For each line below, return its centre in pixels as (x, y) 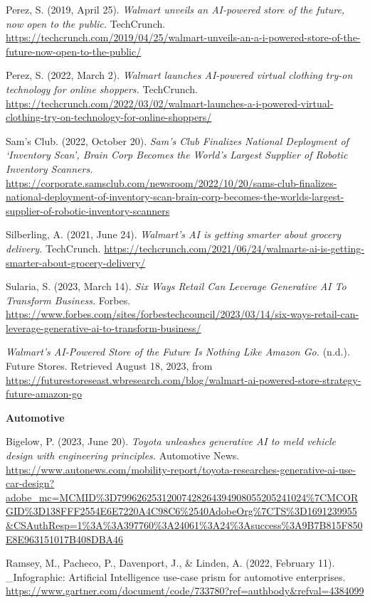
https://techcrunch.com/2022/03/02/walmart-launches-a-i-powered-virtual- (170, 103)
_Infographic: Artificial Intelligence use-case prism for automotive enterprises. (176, 576)
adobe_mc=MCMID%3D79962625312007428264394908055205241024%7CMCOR (182, 497)
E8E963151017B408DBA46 (65, 539)
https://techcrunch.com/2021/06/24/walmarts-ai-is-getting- (234, 248)
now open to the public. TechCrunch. (86, 23)
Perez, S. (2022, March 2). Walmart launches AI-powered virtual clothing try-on (179, 75)
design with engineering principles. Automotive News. (123, 455)
